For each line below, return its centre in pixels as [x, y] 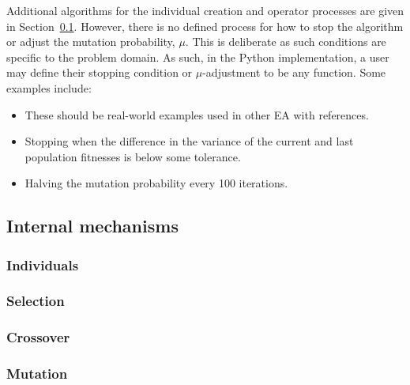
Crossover [38, 337]
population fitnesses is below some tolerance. [133, 156]
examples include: [49, 87]
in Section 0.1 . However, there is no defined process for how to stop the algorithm [205, 26]
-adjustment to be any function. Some [294, 72]
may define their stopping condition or [100, 72]
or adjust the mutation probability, [91, 42]
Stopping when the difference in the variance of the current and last [189, 141]
